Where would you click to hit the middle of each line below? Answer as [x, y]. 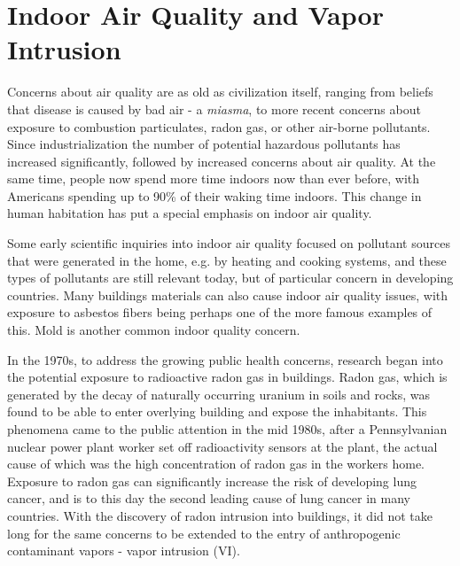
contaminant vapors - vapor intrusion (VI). [124, 550]
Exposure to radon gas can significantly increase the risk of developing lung [212, 481]
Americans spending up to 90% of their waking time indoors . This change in [214, 195]
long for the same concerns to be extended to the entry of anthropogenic [204, 533]
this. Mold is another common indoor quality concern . [154, 330]
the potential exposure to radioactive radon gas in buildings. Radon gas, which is [227, 377]
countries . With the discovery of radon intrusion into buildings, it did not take [220, 515]
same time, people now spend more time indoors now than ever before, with [214, 178]
